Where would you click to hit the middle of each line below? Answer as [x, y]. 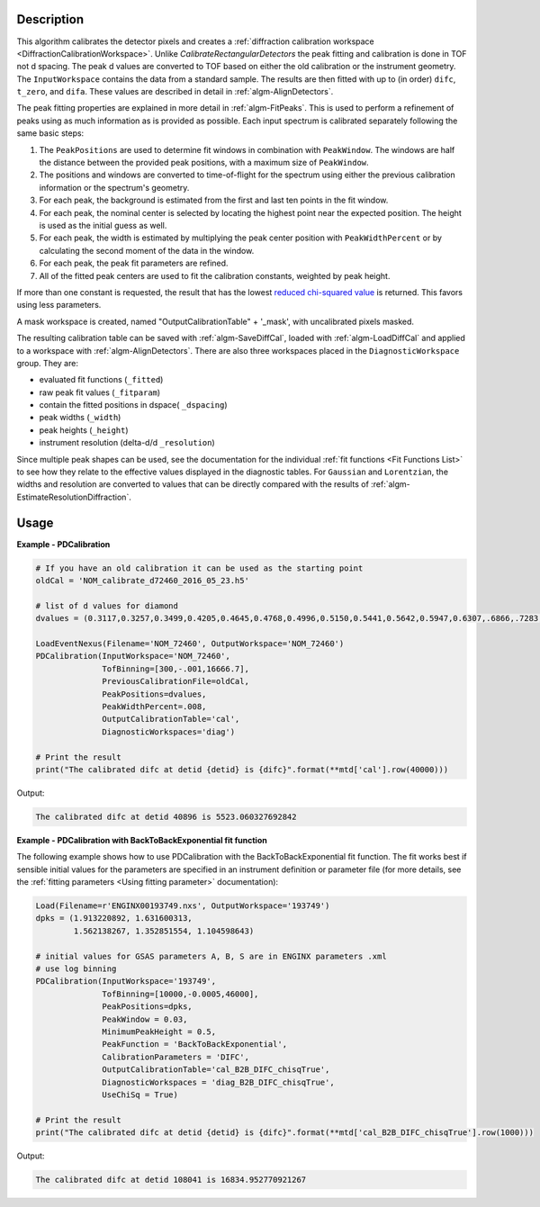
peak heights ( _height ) [84, 430]
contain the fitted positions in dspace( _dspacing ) [134, 405]
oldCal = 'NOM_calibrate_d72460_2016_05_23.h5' [142, 581]
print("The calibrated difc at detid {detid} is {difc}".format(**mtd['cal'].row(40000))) [242, 769]
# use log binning [76, 969]
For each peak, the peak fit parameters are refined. [134, 263]
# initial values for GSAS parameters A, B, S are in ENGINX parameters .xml [211, 956]
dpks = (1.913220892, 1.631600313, [114, 919]
